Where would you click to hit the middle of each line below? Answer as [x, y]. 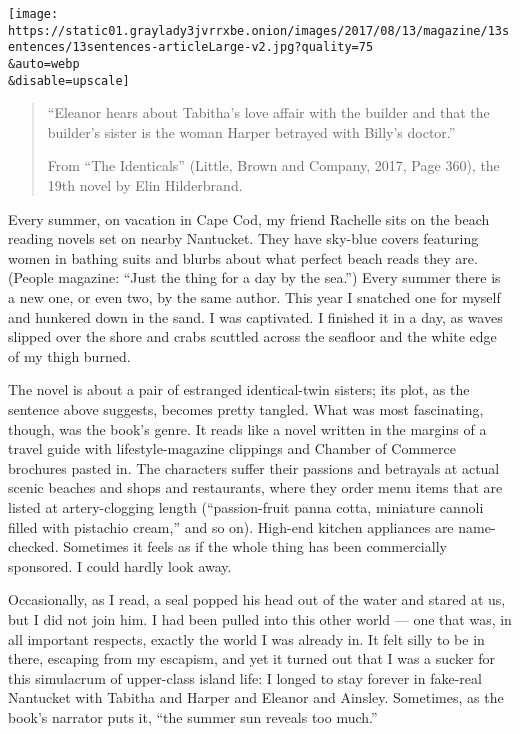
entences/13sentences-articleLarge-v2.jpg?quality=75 [191, 47]
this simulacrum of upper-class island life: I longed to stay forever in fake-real [245, 677]
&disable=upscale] [69, 80]
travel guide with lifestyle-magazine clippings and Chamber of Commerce [232, 448]
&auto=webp [44, 63]
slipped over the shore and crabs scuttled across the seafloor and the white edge [252, 336]
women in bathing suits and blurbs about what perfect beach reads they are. [243, 257]
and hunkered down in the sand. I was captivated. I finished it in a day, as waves [255, 316]
